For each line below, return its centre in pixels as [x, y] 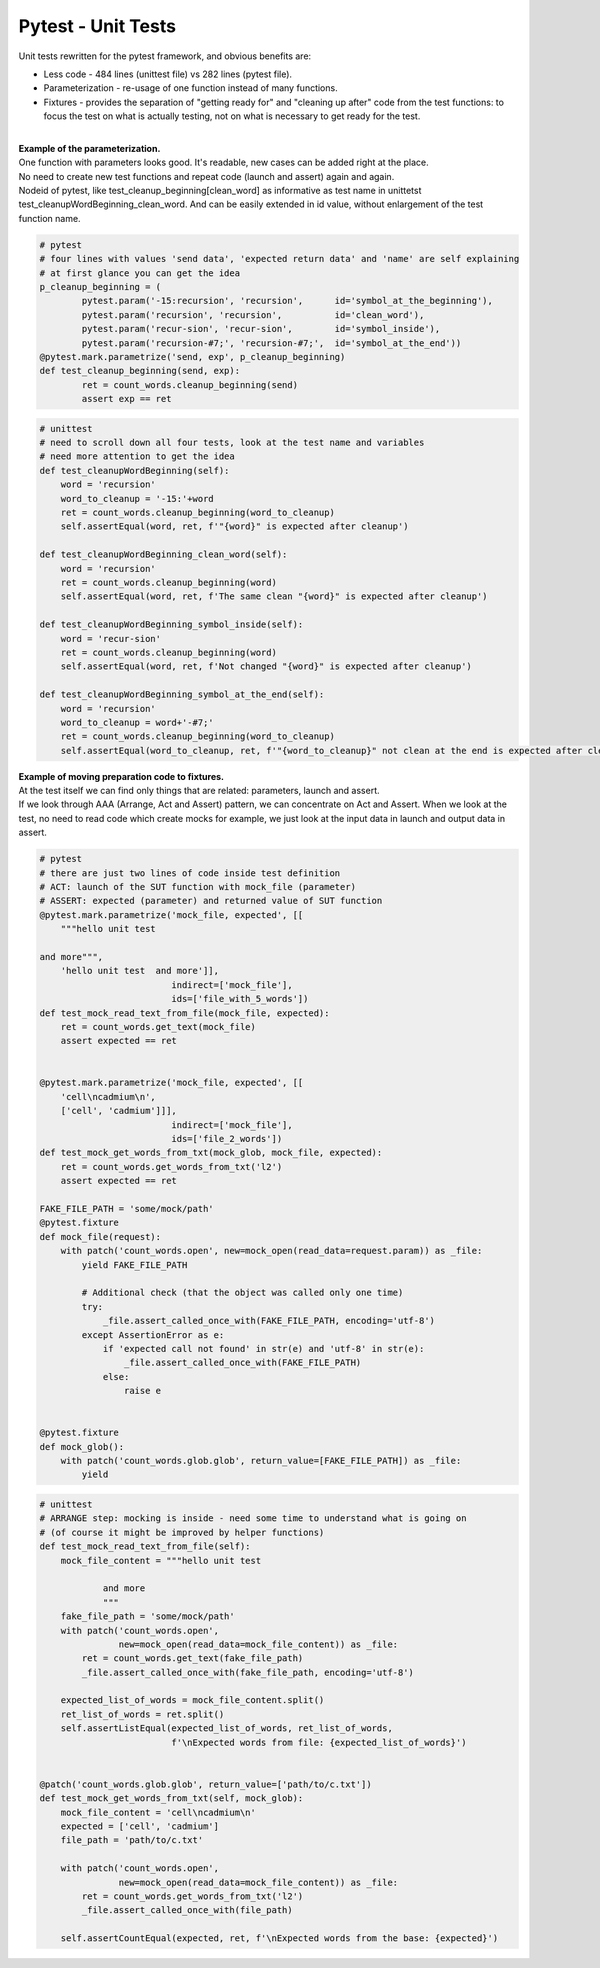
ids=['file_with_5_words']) [240, 999]
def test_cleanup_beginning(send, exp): [139, 371]
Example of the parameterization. [89, 148]
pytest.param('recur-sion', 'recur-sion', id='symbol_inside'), [261, 329]
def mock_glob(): [82, 1446]
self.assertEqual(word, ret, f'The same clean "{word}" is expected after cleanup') [274, 596]
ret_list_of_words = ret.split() [142, 1714]
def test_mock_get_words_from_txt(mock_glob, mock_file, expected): [211, 1153]
